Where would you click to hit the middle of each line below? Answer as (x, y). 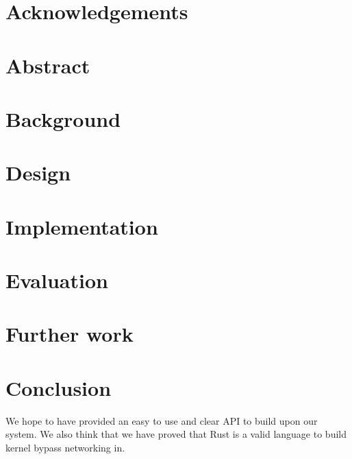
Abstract (48, 65)
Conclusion (59, 387)
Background (63, 118)
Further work (70, 334)
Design (38, 173)
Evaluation (57, 280)
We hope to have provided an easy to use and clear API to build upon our (162, 420)
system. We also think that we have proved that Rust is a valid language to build (176, 434)
